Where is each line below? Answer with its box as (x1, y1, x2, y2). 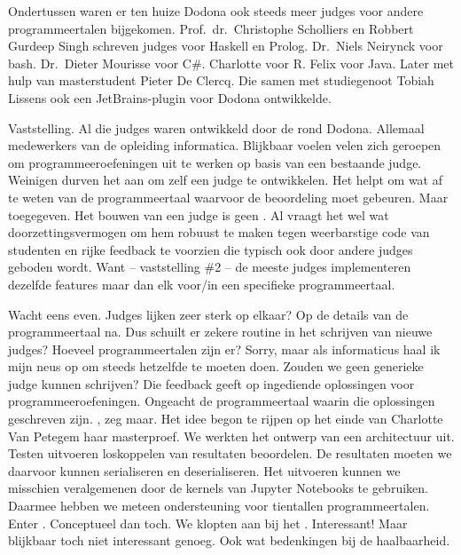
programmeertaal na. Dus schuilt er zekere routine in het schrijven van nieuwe (8, 322, 433, 341)
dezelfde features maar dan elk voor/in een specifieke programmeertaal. (8, 274, 395, 293)
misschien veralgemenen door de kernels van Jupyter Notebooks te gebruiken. (8, 479, 428, 497)
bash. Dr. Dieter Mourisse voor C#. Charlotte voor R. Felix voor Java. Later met (8, 53, 454, 72)
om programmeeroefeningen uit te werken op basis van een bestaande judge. (8, 153, 422, 171)
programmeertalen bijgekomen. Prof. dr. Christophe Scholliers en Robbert (8, 19, 414, 37)
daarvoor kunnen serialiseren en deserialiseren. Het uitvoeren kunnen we (8, 461, 401, 480)
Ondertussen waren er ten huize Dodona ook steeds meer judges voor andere (8, 2, 424, 20)
